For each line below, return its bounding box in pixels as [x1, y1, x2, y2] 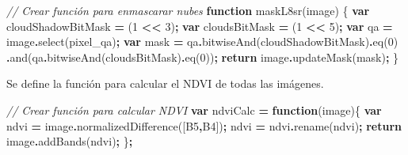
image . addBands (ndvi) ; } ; [6, 133, 133, 149]
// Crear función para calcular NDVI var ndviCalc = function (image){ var [6, 101, 382, 118]
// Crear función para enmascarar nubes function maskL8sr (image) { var [6, 2, 370, 18]
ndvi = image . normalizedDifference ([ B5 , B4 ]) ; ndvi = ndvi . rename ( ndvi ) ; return [6, 117, 402, 134]
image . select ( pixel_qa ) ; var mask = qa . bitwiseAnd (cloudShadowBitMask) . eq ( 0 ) [6, 33, 398, 50]
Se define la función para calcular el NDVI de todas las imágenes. [6, 75, 324, 92]
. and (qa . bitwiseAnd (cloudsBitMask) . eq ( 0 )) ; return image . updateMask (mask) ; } [6, 48, 399, 65]
